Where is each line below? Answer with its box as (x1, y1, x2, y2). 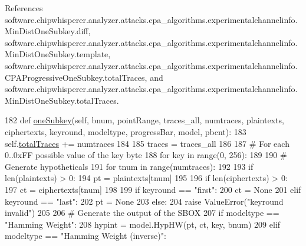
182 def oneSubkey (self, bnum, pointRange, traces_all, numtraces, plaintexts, (5, 114, 284, 126)
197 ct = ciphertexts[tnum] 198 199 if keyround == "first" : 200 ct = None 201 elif (5, 183, 301, 195)
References (5, 2, 43, 14)
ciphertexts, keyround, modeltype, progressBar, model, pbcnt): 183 (5, 125, 246, 137)
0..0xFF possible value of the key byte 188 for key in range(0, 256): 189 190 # (5, 149, 287, 161)
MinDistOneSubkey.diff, (5, 25, 91, 37)
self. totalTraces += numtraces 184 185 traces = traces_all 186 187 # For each (5, 137, 289, 149)
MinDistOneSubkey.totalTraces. (5, 94, 119, 106)
